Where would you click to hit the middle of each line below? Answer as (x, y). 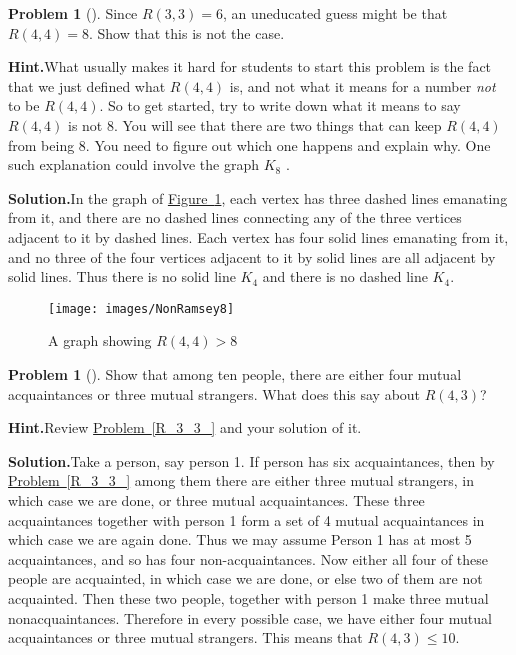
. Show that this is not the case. (187, 32)
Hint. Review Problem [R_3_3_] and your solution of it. (185, 427)
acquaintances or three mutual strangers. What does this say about (214, 393)
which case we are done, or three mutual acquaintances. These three (216, 499)
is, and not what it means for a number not (362, 85)
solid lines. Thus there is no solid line (122, 276)
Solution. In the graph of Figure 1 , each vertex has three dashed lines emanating (258, 197)
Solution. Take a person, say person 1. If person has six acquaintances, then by (251, 460)
